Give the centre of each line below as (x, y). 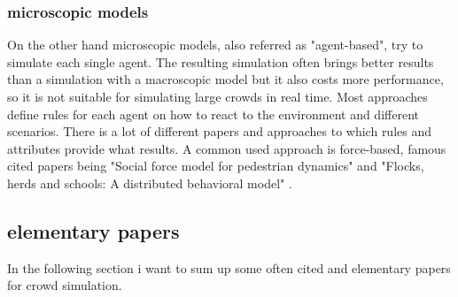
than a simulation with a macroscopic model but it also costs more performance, (225, 79)
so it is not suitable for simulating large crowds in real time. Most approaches (217, 96)
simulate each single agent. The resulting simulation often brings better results (221, 61)
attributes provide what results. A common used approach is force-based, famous (227, 148)
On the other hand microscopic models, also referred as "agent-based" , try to (215, 45)
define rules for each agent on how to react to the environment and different (213, 114)
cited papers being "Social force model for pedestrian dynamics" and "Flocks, (216, 166)
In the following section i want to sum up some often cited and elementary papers (229, 267)
